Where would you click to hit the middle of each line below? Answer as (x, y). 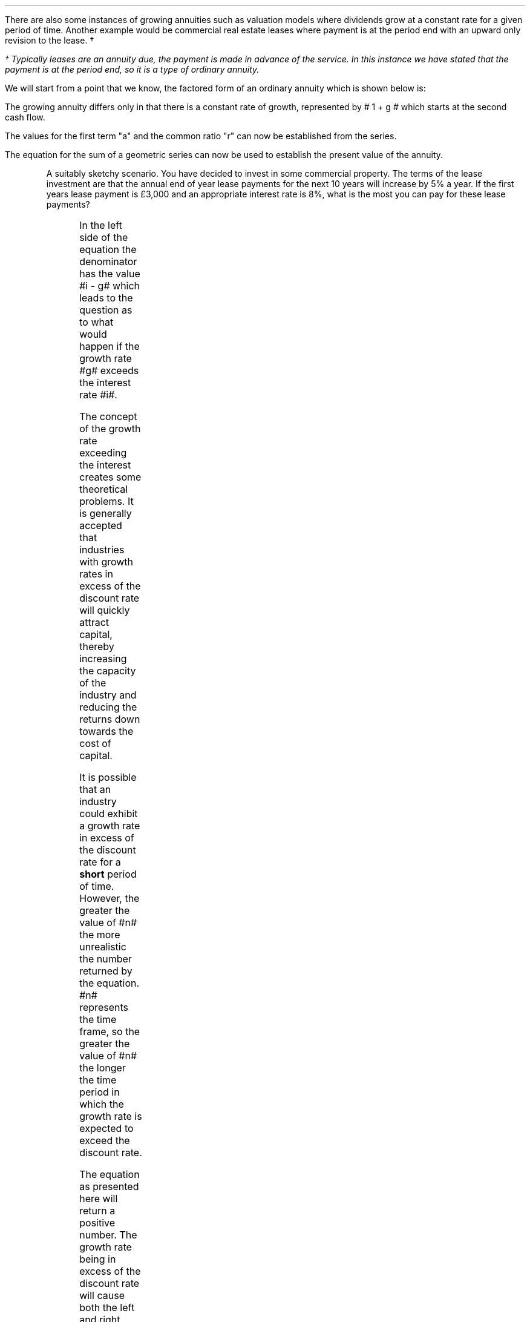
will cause (102, 1295)
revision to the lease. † (50, 40)
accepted (101, 525)
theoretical (104, 489)
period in (100, 1092)
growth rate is (111, 1116)
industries (102, 550)
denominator (108, 261)
